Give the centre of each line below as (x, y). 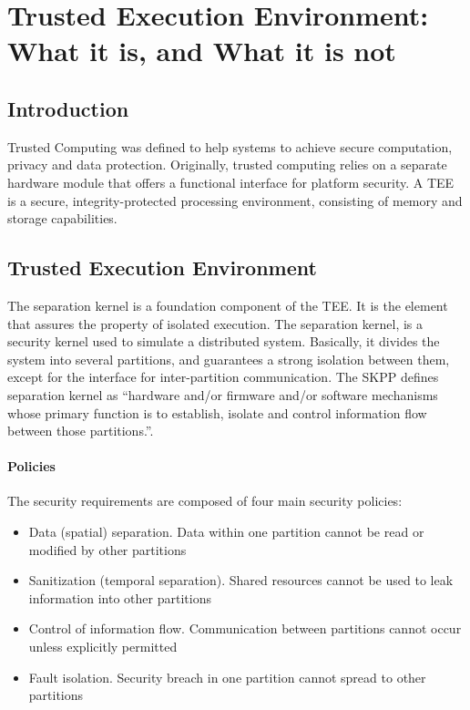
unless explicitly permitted (103, 647)
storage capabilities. (62, 218)
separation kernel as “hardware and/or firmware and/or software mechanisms (223, 394)
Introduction (68, 108)
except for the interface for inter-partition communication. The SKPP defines (223, 377)
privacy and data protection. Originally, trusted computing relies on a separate (227, 165)
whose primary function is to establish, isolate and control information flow (217, 412)
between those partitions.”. (81, 431)
